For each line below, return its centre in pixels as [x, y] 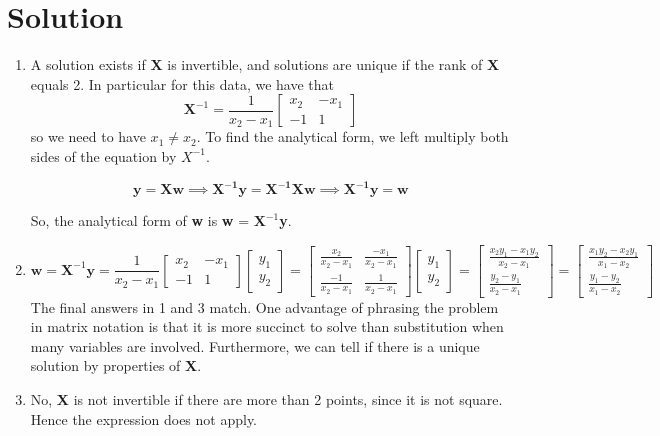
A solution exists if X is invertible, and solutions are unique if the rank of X [265, 64]
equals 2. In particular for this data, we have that [182, 83]
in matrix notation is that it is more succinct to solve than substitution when [267, 326]
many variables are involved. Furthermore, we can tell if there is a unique [255, 345]
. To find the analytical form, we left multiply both [352, 136]
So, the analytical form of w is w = [140, 220]
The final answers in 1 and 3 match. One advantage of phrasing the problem [264, 306]
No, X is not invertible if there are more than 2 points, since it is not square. [266, 399]
